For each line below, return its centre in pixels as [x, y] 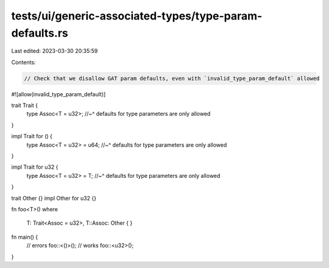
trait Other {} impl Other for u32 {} [54, 198]
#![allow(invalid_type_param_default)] [58, 94]
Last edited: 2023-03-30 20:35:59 [55, 51]
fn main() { [25, 237]
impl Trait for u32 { [35, 167]
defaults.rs [40, 33]
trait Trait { [24, 105]
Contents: [23, 62]
